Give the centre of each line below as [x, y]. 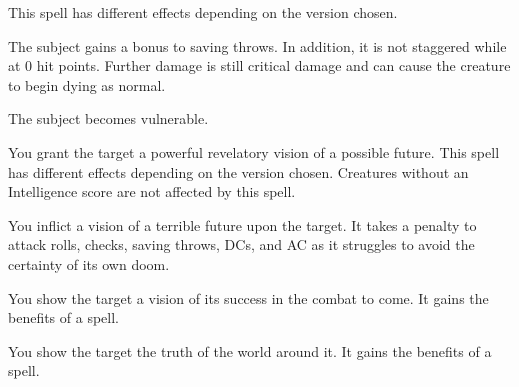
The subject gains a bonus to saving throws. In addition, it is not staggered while [257, 45]
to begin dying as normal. [87, 84]
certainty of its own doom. [89, 263]
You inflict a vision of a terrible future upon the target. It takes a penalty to [242, 224]
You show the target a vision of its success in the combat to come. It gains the [248, 297]
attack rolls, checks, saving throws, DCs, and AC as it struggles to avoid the [241, 244]
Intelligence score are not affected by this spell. [152, 191]
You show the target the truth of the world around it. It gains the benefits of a [250, 350]
